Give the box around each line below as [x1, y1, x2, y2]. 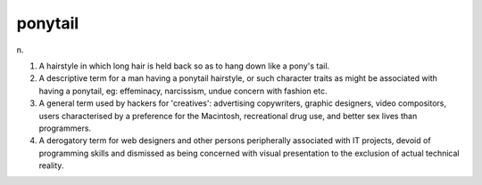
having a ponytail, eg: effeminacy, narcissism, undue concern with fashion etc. [38, 85, 328, 96]
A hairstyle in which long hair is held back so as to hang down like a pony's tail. [38, 60, 330, 71]
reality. [38, 160, 64, 171]
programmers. [38, 123, 92, 133]
